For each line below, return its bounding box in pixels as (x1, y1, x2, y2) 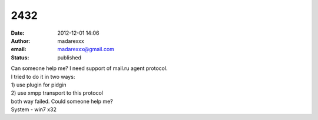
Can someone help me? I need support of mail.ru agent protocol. (11, 65, 168, 72)
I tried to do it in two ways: (11, 73, 75, 80)
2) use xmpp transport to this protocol (11, 89, 103, 96)
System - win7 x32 (11, 106, 57, 113)
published (57, 54, 82, 61)
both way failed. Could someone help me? (11, 98, 113, 105)
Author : (11, 37, 31, 44)
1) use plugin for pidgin (11, 81, 67, 88)
